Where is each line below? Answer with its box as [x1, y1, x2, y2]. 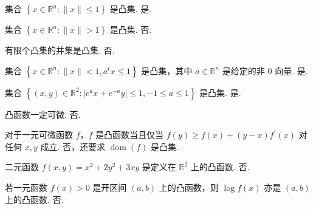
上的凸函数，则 [159, 180, 219, 193]
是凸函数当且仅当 [95, 128, 164, 141]
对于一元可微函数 [5, 128, 73, 141]
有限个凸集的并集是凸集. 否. [5, 44, 115, 56]
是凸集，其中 [141, 64, 193, 77]
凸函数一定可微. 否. [5, 108, 81, 120]
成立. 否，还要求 [40, 140, 106, 152]
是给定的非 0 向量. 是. [222, 64, 308, 77]
